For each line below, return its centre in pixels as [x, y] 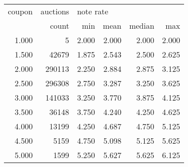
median [142, 26]
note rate [93, 11]
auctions [55, 11]
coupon [20, 11]
